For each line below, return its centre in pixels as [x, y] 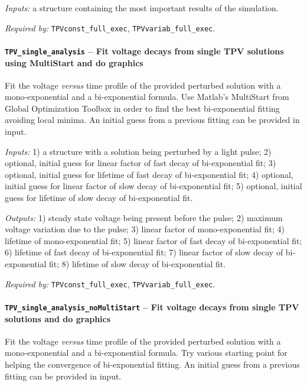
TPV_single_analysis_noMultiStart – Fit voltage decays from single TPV [152, 306]
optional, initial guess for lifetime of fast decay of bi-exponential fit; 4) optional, [149, 174]
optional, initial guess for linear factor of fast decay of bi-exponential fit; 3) [141, 163]
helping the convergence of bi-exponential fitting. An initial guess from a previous [152, 364]
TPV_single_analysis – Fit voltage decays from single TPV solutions [144, 51]
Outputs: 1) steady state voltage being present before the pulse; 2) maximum [144, 217]
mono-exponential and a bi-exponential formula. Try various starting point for [146, 353]
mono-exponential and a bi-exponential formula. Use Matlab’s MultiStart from [147, 97]
